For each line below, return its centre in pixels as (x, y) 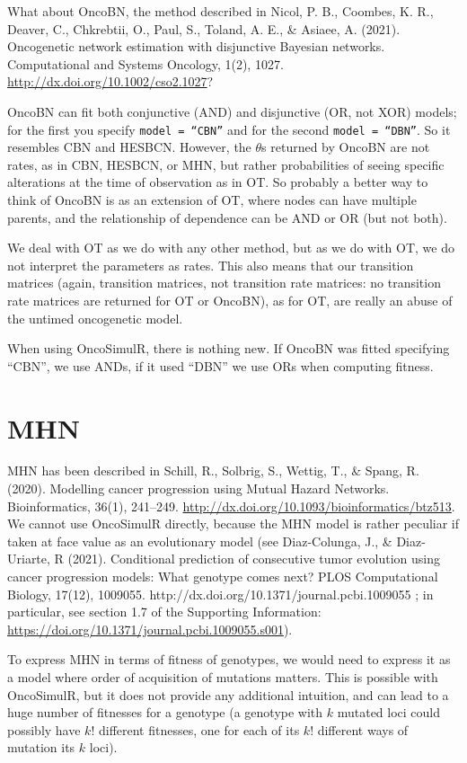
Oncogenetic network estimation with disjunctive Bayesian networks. (196, 46)
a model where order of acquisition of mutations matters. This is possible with (223, 677)
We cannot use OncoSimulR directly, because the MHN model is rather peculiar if (233, 523)
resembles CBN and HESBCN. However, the (129, 147)
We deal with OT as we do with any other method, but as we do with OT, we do (231, 248)
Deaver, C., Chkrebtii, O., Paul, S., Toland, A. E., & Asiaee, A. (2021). (204, 28)
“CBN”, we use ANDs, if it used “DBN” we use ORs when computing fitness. (220, 365)
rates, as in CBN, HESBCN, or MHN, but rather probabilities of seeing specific (226, 164)
